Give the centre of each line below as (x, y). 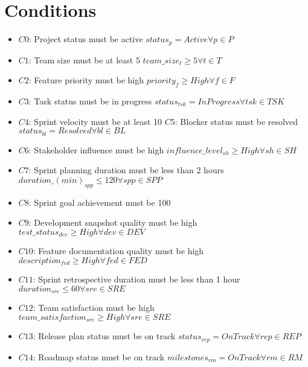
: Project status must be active (86, 39)
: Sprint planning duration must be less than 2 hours (126, 170)
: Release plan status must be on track (104, 336)
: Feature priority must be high (86, 80)
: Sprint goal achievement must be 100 (100, 202)
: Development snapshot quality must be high (113, 222)
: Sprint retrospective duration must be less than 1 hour (136, 279)
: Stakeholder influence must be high (96, 149)
